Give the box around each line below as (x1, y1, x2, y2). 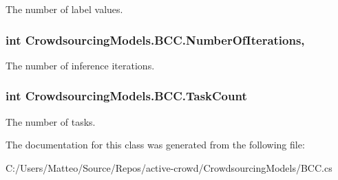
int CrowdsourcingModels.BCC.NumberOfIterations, (6, 31, 305, 48)
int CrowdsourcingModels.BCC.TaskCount (6, 87, 247, 104)
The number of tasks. (6, 114, 96, 128)
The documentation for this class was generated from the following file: (6, 137, 305, 152)
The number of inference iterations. (6, 58, 155, 72)
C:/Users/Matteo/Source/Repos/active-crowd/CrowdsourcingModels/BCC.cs (6, 160, 332, 175)
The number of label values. (6, 2, 123, 16)
